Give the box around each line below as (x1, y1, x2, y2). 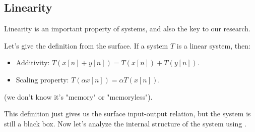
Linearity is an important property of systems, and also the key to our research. (4, 23, 250, 34)
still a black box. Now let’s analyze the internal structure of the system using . (4, 118, 246, 128)
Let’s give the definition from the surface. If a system (4, 40, 168, 51)
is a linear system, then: (176, 40, 250, 51)
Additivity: (16, 57, 50, 68)
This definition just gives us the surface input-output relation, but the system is (4, 108, 251, 119)
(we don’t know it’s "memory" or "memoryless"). (4, 91, 153, 102)
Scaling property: (16, 74, 69, 84)
